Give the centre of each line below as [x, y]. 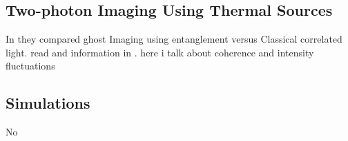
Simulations [48, 103]
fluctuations [30, 66]
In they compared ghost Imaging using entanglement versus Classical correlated [174, 39]
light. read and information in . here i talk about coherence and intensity [160, 52]
